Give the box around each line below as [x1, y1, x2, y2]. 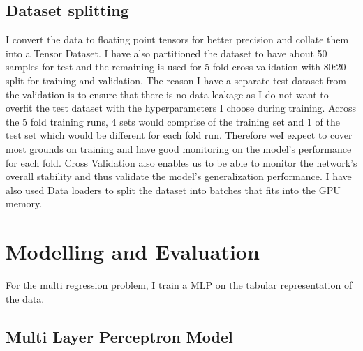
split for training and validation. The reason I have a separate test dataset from [6, 73, 346, 87]
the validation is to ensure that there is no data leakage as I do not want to [6, 87, 329, 101]
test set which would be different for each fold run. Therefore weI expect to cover [6, 128, 353, 142]
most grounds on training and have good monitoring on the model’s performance [6, 141, 352, 156]
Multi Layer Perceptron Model [6, 325, 233, 347]
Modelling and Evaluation [6, 237, 260, 266]
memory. [6, 196, 43, 211]
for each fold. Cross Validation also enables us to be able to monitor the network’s [6, 155, 357, 170]
